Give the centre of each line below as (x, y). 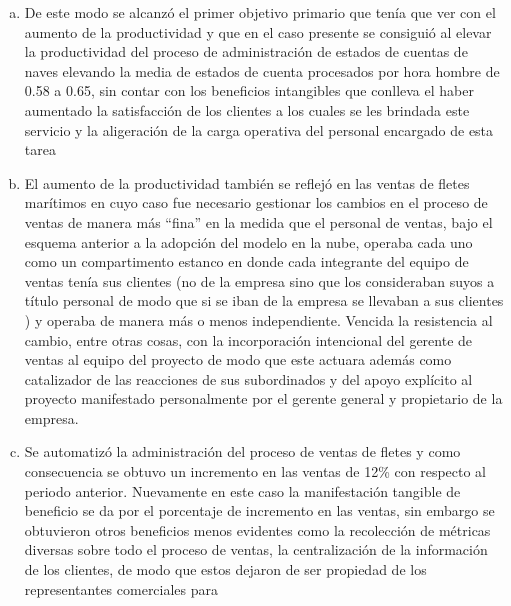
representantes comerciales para (121, 588)
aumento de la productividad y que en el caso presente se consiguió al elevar (258, 31)
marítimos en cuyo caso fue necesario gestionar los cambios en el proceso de (256, 202)
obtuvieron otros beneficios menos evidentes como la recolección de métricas (257, 529)
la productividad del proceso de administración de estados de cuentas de (246, 51)
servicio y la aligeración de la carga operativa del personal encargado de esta (259, 129)
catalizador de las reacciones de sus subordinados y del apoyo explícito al (248, 378)
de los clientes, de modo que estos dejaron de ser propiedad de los (225, 569)
